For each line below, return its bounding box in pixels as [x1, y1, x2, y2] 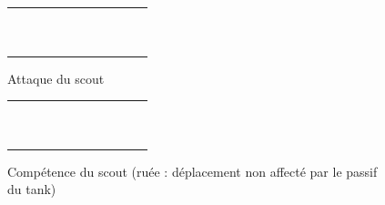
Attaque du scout [7, 68, 105, 87]
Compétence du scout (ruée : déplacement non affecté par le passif [7, 161, 378, 180]
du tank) [7, 179, 56, 199]
